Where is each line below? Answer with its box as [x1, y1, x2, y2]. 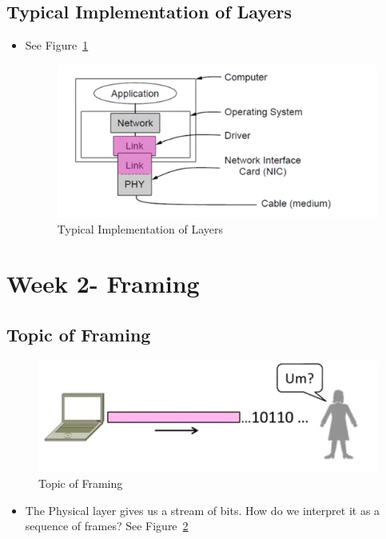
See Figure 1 [25, 37, 89, 54]
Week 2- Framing [6, 267, 200, 300]
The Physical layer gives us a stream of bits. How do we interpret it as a [25, 501, 380, 518]
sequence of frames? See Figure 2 [25, 517, 189, 534]
